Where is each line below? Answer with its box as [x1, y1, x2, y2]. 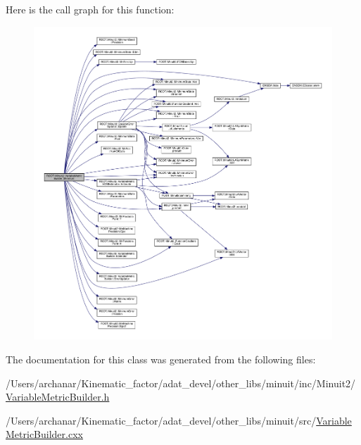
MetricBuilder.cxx [6, 427, 83, 441]
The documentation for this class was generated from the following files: [6, 352, 316, 367]
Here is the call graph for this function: [6, 2, 175, 16]
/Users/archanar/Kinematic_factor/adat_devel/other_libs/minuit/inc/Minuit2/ [6, 375, 356, 390]
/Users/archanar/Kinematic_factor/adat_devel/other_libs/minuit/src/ [6, 413, 317, 427]
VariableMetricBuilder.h [6, 389, 110, 404]
